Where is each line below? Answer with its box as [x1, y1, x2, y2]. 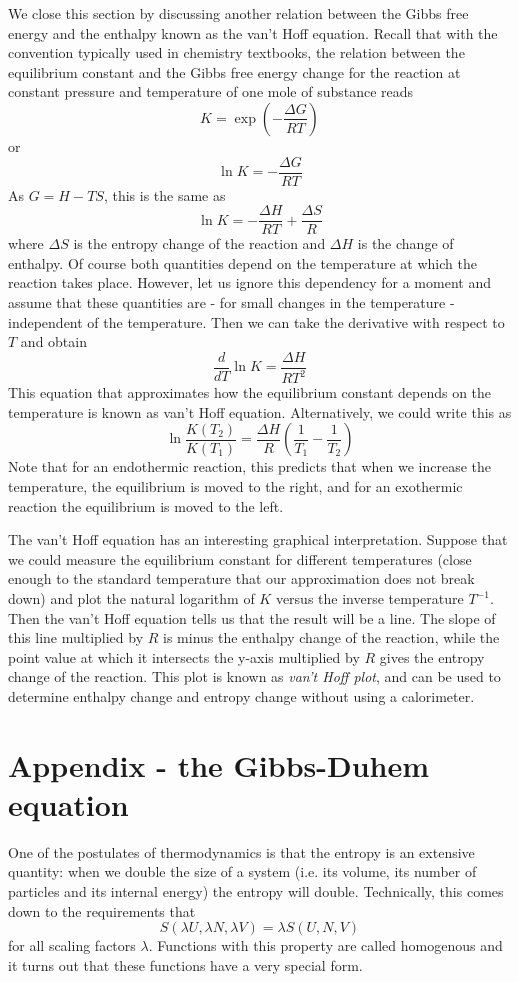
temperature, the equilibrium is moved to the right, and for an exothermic [8, 476, 463, 497]
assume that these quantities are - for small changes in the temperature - [8, 292, 455, 313]
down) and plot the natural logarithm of [8, 588, 255, 608]
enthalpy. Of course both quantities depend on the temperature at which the [8, 252, 477, 273]
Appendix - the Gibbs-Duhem [8, 744, 430, 785]
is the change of [357, 233, 454, 254]
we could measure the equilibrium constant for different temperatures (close [8, 548, 472, 569]
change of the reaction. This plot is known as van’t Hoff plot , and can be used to [8, 666, 501, 687]
